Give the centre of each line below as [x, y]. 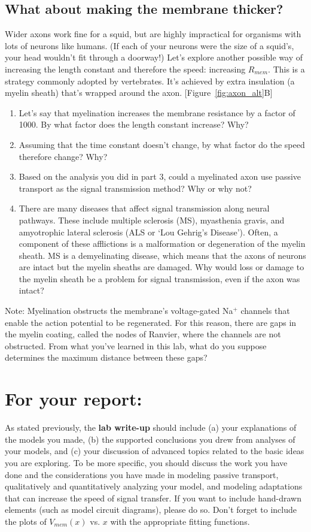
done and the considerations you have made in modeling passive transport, [142, 474]
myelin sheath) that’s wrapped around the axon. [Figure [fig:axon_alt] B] [139, 93]
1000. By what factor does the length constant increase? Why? [134, 124]
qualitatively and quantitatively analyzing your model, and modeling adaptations [154, 486]
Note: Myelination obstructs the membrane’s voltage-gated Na [119, 311]
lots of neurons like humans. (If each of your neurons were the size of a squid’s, [150, 45]
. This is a [286, 69]
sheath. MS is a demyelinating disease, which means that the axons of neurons [162, 255]
